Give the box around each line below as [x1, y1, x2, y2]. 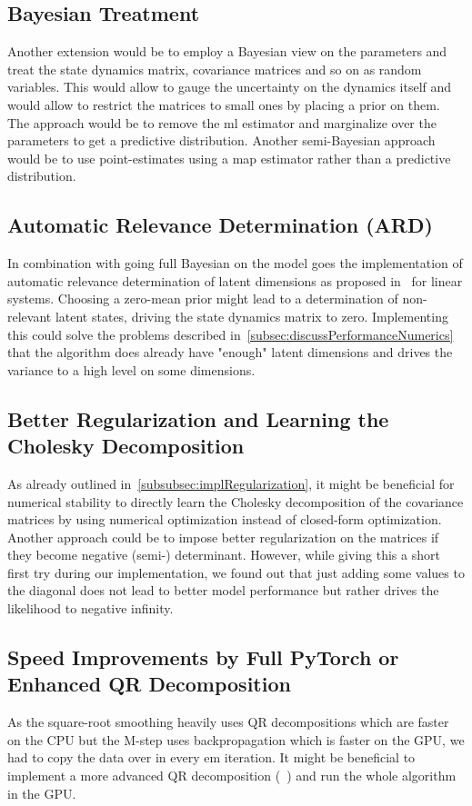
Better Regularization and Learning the [7, 404, 389, 433]
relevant [7, 306, 52, 325]
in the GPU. [7, 783, 76, 802]
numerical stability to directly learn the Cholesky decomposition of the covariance [7, 492, 464, 511]
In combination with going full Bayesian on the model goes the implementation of [7, 254, 463, 273]
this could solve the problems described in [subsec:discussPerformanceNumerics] [7, 324, 454, 343]
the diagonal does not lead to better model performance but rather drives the [7, 581, 439, 600]
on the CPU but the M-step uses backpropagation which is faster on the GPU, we [7, 730, 465, 749]
